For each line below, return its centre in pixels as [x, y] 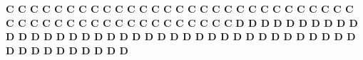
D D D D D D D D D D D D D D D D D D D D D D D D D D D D [181, 36]
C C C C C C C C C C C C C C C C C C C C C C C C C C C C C [180, 8]
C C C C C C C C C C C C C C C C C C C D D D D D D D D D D [182, 22]
